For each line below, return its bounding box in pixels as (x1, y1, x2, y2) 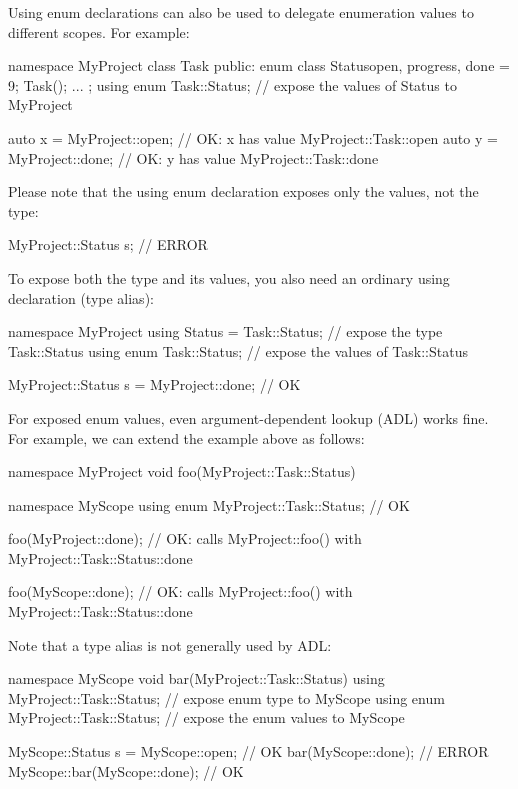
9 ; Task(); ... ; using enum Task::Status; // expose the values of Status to (8, 74, 457, 95)
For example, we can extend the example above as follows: (8, 427, 365, 448)
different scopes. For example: (8, 21, 190, 42)
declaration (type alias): (8, 287, 154, 308)
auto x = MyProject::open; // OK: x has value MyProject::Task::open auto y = (8, 127, 498, 148)
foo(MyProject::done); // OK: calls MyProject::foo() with (8, 528, 362, 549)
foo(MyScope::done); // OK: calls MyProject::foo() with (8, 581, 353, 602)
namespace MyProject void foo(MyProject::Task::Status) (8, 461, 356, 482)
